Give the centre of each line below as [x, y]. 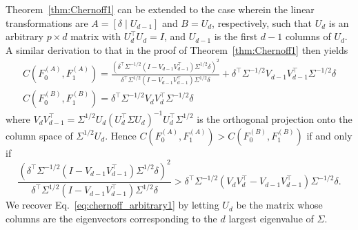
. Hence [121, 135]
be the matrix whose [279, 205]
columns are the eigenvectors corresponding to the [111, 218]
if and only [329, 135]
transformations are [47, 22]
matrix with [96, 36]
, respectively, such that [262, 22]
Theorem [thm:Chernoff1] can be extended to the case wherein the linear [160, 9]
